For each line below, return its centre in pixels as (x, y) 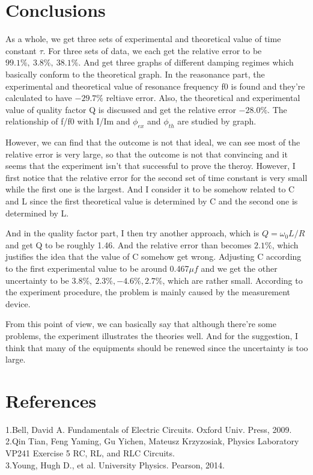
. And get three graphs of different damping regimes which (186, 62)
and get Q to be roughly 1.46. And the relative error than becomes (129, 244)
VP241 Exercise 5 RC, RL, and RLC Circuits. (90, 453)
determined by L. (37, 213)
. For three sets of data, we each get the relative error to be (152, 50)
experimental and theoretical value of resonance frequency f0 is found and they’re (155, 86)
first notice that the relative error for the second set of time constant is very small (156, 177)
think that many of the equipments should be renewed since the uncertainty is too (157, 347)
